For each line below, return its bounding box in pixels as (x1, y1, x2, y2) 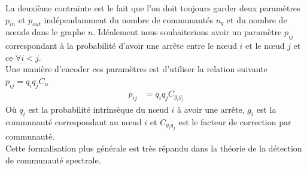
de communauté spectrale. (5, 153, 101, 166)
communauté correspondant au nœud (5, 116, 142, 128)
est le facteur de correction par (178, 116, 291, 128)
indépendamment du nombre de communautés (44, 13, 213, 26)
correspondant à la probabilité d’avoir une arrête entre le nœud (5, 39, 237, 52)
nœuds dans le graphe (5, 26, 86, 38)
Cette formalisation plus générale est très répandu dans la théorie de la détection (5, 142, 302, 154)
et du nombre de (226, 13, 287, 26)
